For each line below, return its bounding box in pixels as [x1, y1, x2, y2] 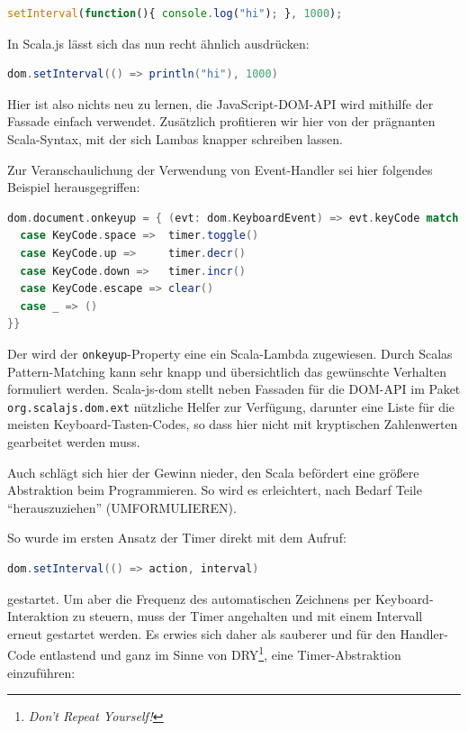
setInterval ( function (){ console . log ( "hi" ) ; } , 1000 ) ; [7, 7, 343, 20]
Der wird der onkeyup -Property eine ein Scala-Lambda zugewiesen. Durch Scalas [7, 343, 453, 362]
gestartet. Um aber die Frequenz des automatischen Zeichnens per [7, 589, 372, 608]
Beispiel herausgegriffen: [7, 178, 140, 196]
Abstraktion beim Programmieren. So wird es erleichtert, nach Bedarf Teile [7, 480, 422, 499]
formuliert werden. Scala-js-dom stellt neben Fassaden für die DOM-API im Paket [7, 379, 461, 398]
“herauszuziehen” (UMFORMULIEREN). [7, 498, 237, 516]
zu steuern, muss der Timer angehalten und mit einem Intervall [72, 607, 423, 626]
